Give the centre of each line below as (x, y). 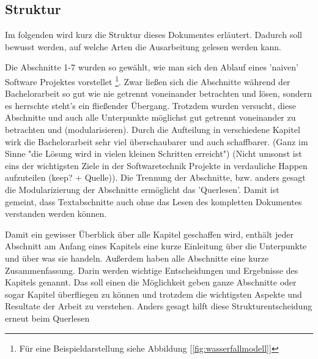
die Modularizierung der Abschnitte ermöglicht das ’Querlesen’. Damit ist (142, 189)
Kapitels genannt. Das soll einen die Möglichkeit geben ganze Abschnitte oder (151, 282)
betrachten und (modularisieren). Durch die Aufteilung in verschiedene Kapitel (153, 130)
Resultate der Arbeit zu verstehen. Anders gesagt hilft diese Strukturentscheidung (159, 306)
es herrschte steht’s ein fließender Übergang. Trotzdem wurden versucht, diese (150, 105)
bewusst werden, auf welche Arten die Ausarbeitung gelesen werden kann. (143, 46)
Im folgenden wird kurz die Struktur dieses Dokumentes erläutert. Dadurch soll (153, 35)
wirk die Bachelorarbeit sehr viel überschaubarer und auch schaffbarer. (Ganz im (157, 141)
